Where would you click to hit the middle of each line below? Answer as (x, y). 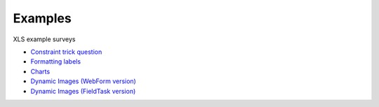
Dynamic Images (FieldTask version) (83, 91)
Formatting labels (55, 62)
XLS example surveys (44, 39)
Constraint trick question (66, 52)
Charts (40, 71)
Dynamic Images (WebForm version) (83, 81)
